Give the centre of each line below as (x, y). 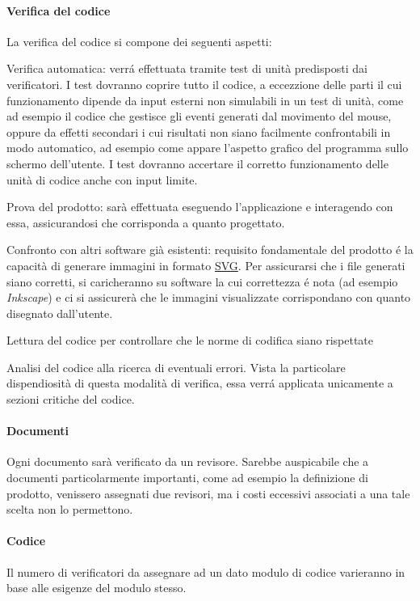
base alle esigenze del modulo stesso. (97, 588)
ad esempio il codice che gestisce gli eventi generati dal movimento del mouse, (199, 116)
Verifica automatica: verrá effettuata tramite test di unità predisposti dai (187, 68)
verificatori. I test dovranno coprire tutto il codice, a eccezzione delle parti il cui (204, 84)
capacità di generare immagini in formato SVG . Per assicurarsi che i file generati (206, 265)
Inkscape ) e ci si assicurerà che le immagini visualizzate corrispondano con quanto (209, 297)
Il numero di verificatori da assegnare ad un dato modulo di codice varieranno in (206, 571)
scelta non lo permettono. (70, 509)
